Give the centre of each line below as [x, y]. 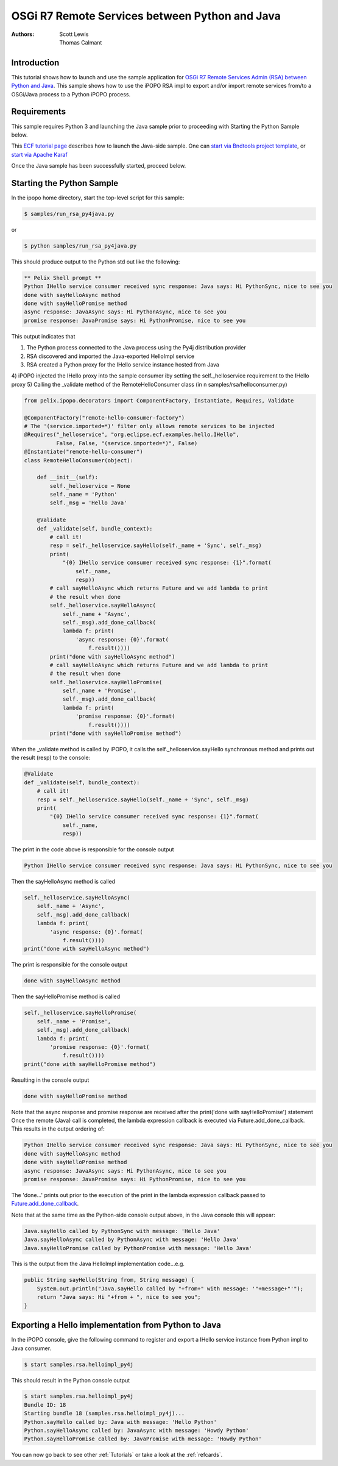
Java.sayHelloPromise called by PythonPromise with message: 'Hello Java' [138, 1248]
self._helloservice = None [90, 486]
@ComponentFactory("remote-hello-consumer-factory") [104, 417]
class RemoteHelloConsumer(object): [79, 460]
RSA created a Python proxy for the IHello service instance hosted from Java [123, 365]
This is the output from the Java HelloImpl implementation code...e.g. [98, 1264]
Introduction [35, 63]
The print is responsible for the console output [69, 965]
